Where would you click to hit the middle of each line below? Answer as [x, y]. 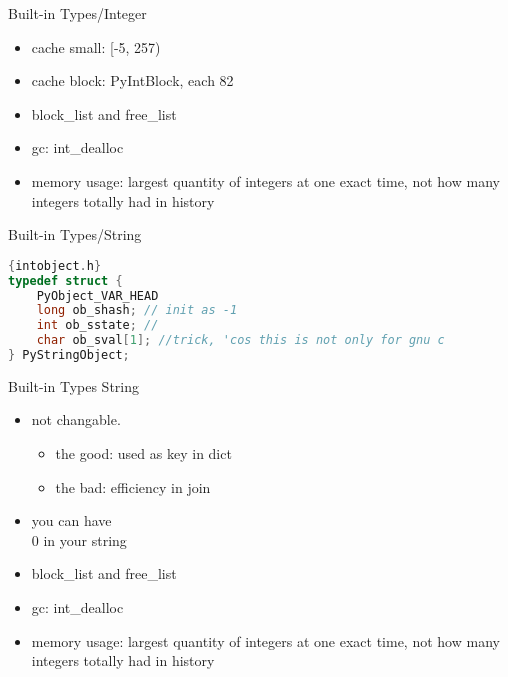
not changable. [76, 419]
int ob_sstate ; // [97, 325]
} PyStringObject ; [69, 355]
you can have [71, 520]
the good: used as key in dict [143, 453]
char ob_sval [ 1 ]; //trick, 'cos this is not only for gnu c [240, 340]
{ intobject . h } [55, 265]
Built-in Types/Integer [77, 13]
